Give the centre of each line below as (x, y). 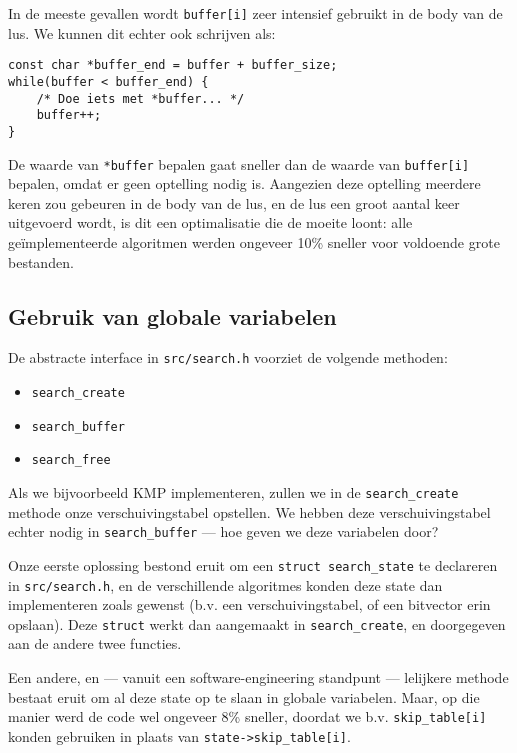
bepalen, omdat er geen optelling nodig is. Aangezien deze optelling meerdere (244, 183)
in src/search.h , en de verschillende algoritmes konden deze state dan (225, 584)
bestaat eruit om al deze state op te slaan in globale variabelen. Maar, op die (244, 696)
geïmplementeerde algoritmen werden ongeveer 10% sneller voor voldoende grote (254, 241)
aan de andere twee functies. (95, 643)
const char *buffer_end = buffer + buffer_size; (173, 65)
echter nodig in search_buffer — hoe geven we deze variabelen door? (223, 531)
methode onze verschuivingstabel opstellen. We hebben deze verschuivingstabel (249, 511)
